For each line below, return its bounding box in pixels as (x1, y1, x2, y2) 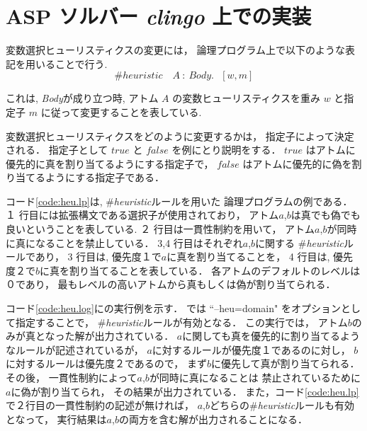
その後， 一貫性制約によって (6, 370, 137, 384)
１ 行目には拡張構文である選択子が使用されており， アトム (6, 207, 279, 222)
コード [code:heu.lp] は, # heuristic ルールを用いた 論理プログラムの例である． (6, 193, 353, 208)
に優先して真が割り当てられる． (210, 356, 360, 371)
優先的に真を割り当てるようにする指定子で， (6, 156, 214, 171)
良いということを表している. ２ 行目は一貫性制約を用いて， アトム (6, 222, 315, 236)
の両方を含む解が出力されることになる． (118, 411, 307, 426)
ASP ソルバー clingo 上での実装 (6, 1, 312, 31)
